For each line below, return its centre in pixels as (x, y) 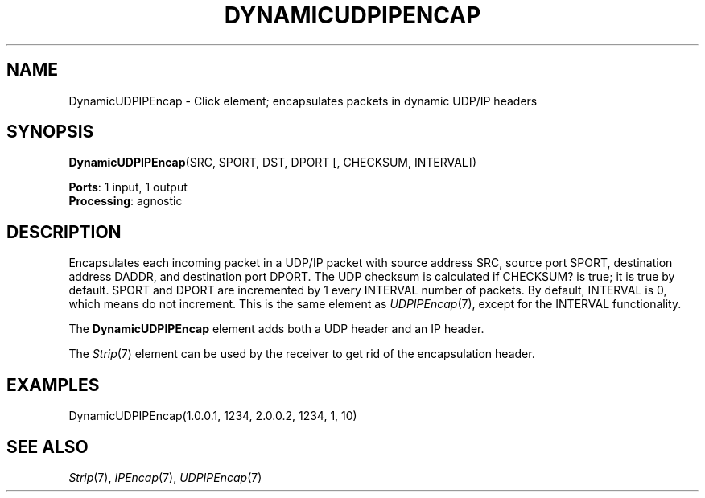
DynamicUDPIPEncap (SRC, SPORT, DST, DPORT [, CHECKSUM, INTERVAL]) (272, 163)
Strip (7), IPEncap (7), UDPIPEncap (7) (165, 477)
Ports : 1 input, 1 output (128, 187)
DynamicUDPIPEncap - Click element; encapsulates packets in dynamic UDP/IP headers (303, 101)
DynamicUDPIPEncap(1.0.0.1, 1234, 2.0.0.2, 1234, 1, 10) (213, 416)
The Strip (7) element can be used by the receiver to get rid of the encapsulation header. (302, 354)
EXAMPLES (53, 385)
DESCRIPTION (64, 232)
